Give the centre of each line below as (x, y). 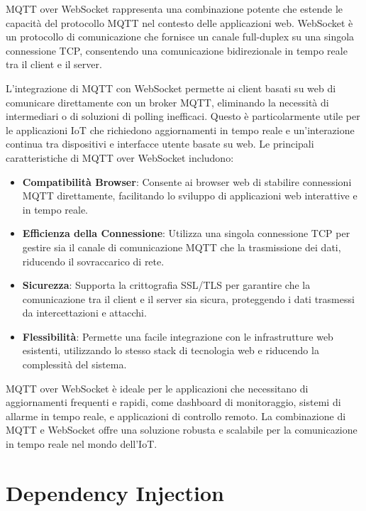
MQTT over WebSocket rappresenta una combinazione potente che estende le (174, 9)
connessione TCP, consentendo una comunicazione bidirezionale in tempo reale (177, 50)
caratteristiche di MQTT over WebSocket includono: (120, 157)
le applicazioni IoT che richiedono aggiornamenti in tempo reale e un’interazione (180, 130)
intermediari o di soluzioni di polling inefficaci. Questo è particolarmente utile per (183, 116)
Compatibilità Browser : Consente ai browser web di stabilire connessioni (187, 181)
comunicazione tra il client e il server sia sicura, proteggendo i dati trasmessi (188, 298)
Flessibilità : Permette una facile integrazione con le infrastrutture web (178, 336)
